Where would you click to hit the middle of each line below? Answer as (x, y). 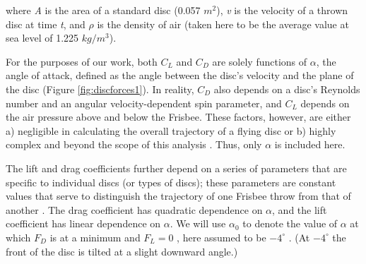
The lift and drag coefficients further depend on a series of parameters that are (176, 168)
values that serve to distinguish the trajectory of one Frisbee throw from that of (178, 196)
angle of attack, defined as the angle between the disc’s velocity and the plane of (180, 75)
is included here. (310, 144)
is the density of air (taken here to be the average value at (223, 24)
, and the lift (300, 209)
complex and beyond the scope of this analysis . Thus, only (134, 144)
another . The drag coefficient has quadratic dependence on (134, 209)
